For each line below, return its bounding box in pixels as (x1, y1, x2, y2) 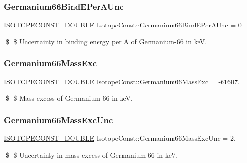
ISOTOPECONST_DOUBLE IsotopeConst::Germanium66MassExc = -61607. (4, 76, 240, 86)
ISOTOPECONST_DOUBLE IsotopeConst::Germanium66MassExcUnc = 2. (4, 133, 236, 143)
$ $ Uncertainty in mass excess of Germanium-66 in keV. (5, 149, 178, 160)
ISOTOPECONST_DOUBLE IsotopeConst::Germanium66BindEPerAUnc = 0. (4, 20, 244, 30)
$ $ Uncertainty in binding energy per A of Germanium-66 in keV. (5, 36, 207, 46)
